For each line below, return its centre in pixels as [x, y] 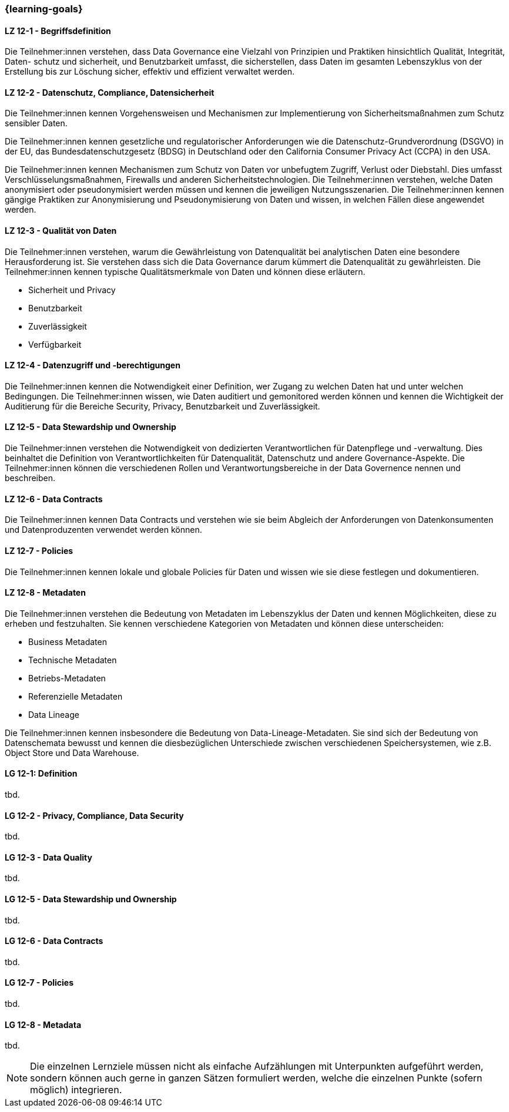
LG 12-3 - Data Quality [48, 857]
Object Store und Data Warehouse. [72, 752]
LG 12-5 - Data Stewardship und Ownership [91, 899]
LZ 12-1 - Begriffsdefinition [58, 31]
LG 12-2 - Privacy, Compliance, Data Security [94, 815]
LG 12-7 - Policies [39, 983]
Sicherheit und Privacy [72, 290]
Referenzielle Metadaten [76, 696]
